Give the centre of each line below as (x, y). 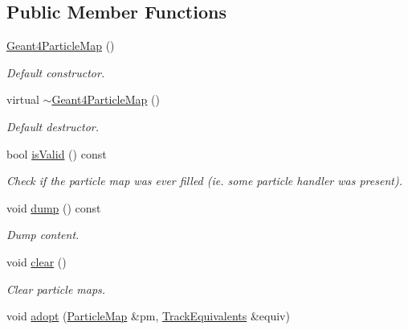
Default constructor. (56, 72)
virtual (23, 99)
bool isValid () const (57, 153)
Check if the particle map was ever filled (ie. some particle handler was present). (204, 181)
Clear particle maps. (56, 289)
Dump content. (43, 235)
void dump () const (54, 207)
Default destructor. (53, 126)
